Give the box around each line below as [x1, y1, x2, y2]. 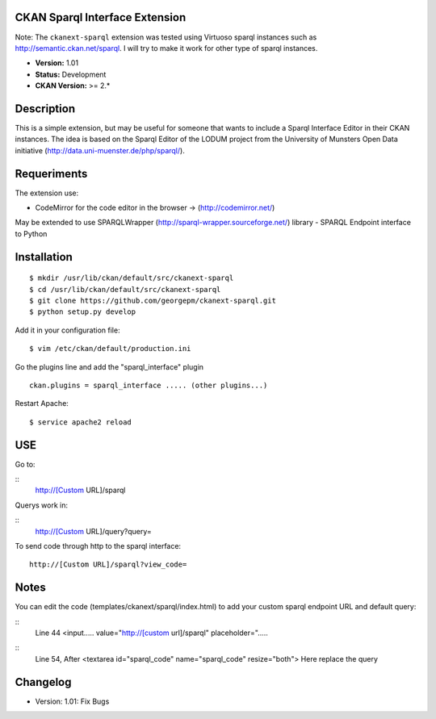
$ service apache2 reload [29, 417, 132, 427]
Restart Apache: [15, 399, 69, 408]
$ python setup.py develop [29, 307, 136, 316]
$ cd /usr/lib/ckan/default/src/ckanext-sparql [29, 285, 221, 294]
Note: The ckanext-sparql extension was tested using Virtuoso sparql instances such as [15, 32, 317, 42]
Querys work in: [15, 500, 69, 510]
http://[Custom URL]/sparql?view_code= [29, 560, 187, 569]
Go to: [15, 459, 36, 469]
